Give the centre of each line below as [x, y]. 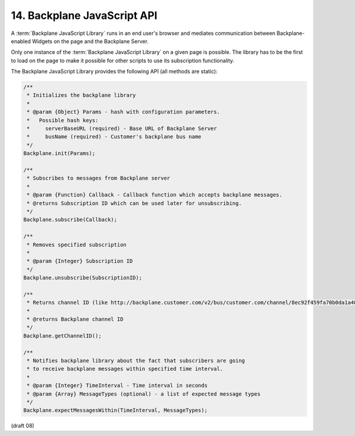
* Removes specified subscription [77, 245]
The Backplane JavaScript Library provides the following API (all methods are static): [114, 72]
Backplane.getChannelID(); [62, 336]
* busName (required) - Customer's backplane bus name [114, 137]
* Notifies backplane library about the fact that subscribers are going [136, 360]
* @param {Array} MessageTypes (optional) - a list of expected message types [144, 394]
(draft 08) [23, 426]
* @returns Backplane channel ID [75, 319]
